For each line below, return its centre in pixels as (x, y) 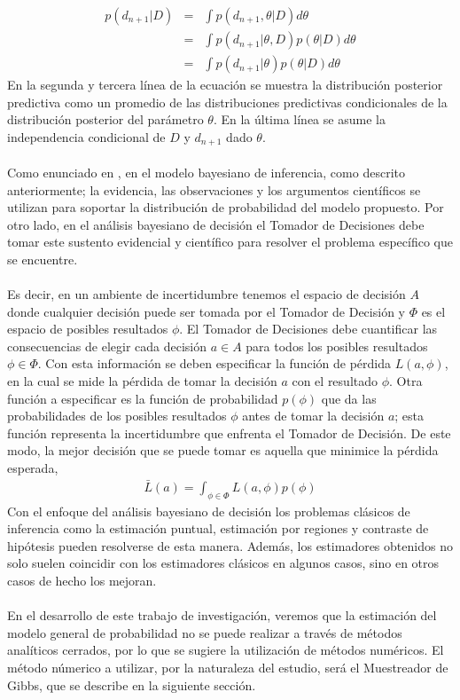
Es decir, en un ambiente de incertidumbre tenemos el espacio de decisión (207, 294)
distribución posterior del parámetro (105, 119)
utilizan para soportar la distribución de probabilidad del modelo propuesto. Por (226, 207)
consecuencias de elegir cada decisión (107, 346)
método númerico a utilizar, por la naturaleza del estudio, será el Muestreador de (228, 667)
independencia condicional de (86, 136)
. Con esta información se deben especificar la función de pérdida (214, 363)
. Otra (406, 381)
